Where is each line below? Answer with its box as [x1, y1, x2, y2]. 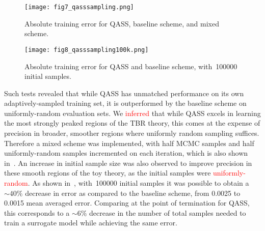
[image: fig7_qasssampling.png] [24, 4, 134, 11]
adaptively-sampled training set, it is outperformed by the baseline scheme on [4, 98, 247, 108]
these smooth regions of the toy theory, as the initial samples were [4, 167, 211, 178]
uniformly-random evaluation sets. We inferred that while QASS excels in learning [4, 107, 261, 118]
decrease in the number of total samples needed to [89, 207, 246, 218]
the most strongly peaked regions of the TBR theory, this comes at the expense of [4, 118, 260, 128]
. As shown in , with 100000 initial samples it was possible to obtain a [28, 178, 249, 188]
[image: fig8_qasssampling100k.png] [24, 46, 149, 53]
